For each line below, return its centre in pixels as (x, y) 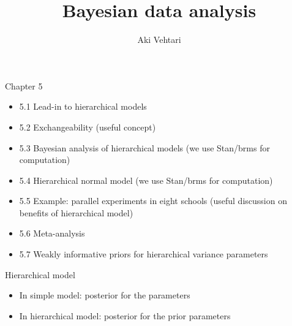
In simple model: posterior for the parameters (105, 295)
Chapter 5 (24, 85)
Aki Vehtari (159, 40)
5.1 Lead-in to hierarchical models (83, 106)
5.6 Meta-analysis (52, 233)
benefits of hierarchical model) (76, 212)
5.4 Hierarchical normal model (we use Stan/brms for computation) (146, 180)
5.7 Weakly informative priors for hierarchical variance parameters (144, 254)
